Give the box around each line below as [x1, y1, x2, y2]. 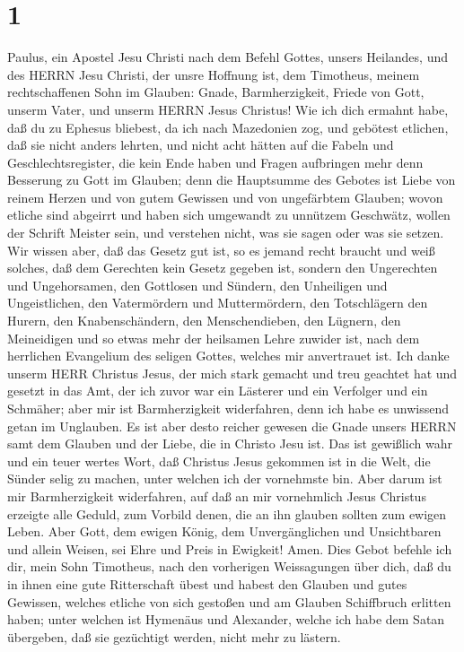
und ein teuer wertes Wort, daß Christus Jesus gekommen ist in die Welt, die [7, 451, 431, 470]
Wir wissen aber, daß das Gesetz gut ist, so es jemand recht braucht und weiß [7, 240, 435, 259]
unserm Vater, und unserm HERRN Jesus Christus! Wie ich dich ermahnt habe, [7, 100, 449, 118]
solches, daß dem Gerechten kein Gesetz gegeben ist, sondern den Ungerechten [7, 258, 438, 277]
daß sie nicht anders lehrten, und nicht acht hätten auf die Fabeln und [7, 135, 394, 154]
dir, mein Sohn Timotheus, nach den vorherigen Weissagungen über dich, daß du [7, 557, 451, 576]
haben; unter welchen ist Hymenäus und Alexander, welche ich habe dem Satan [7, 610, 445, 629]
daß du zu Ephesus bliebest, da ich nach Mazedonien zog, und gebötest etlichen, [7, 117, 449, 136]
